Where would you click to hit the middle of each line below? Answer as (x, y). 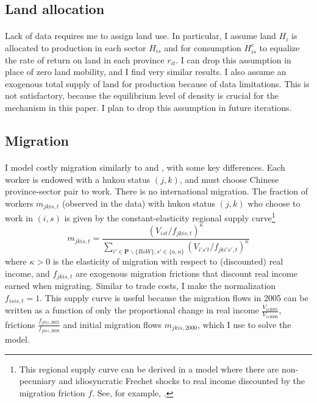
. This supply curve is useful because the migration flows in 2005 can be (174, 297)
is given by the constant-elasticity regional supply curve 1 (170, 217)
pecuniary (37, 381)
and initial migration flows (112, 324)
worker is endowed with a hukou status (78, 179)
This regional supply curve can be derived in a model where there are (149, 369)
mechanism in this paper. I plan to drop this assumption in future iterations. (148, 107)
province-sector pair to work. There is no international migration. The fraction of (157, 191)
